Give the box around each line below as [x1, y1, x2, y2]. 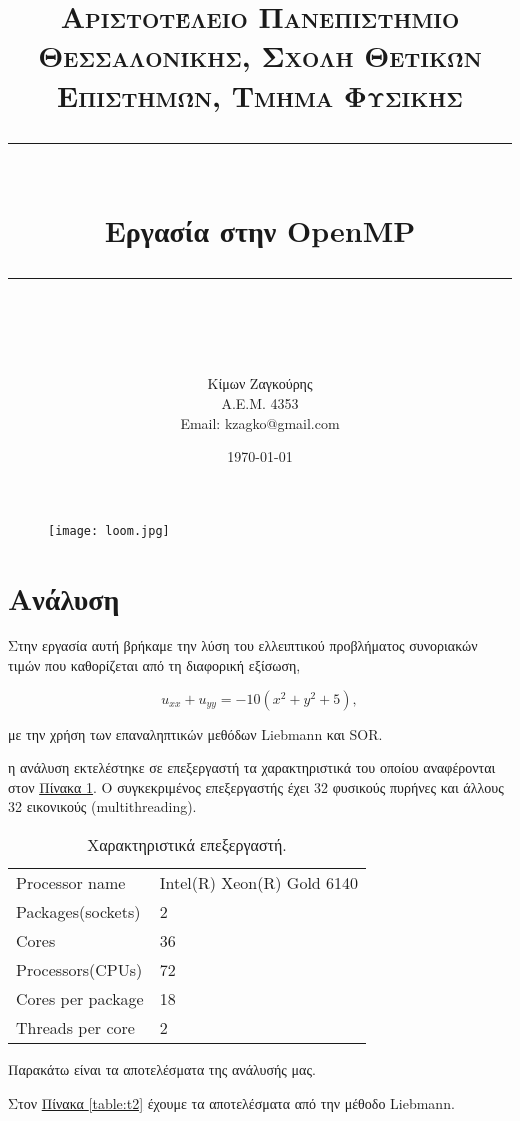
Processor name [16, 871, 126, 895]
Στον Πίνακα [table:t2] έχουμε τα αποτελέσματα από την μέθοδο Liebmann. [8, 1092, 455, 1113]
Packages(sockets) [16, 900, 141, 924]
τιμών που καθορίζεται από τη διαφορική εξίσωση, [8, 655, 301, 676]
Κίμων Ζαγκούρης [207, 373, 313, 394]
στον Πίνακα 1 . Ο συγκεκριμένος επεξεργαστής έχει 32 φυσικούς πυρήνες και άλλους [8, 776, 504, 797]
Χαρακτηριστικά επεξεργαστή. [87, 833, 287, 857]
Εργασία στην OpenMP [104, 209, 416, 250]
